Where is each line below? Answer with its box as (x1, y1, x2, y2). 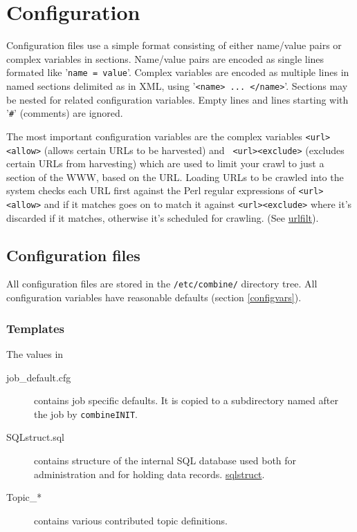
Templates (6, 319, 64, 336)
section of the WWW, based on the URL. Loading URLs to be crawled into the (6, 169, 344, 184)
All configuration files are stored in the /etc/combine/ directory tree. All (6, 276, 318, 291)
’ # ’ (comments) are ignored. (6, 106, 123, 120)
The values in (6, 346, 64, 361)
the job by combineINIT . (34, 406, 138, 421)
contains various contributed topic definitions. (34, 513, 228, 527)
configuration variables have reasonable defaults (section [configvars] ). (6, 290, 302, 305)
